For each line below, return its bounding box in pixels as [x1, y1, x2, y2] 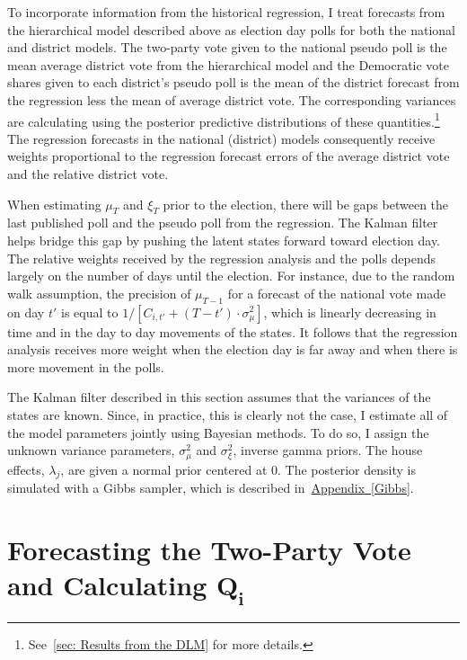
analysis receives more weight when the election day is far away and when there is [7, 340, 458, 359]
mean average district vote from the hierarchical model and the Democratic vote [7, 55, 450, 74]
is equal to [60, 302, 119, 321]
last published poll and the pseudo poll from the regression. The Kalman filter [7, 213, 438, 232]
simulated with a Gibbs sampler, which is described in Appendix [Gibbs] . [7, 478, 414, 497]
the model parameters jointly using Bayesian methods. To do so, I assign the [7, 423, 429, 441]
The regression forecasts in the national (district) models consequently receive [7, 129, 436, 147]
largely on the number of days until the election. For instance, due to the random [7, 266, 455, 285]
